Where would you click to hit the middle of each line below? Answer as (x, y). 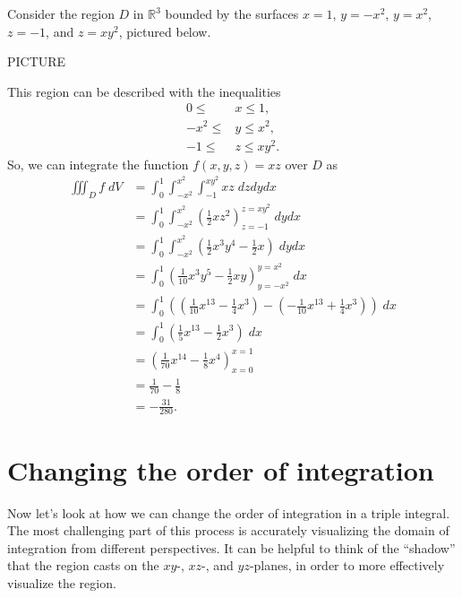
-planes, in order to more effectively (347, 565)
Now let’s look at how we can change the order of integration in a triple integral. (229, 512)
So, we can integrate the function (98, 164)
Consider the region (61, 13)
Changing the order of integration (221, 469)
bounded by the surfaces (232, 13)
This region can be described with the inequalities (144, 91)
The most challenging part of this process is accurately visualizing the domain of (228, 530)
